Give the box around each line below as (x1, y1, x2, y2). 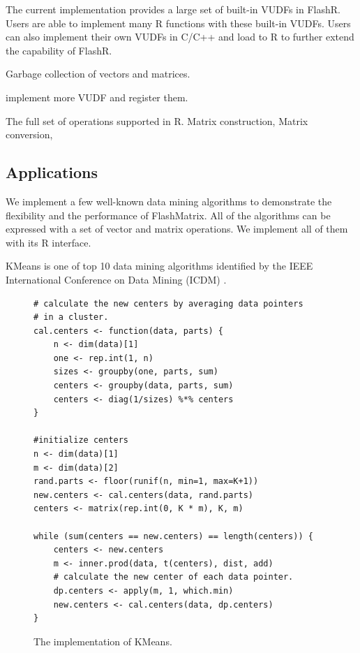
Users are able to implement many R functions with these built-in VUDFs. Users (6, 15, 351, 30)
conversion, (6, 127, 53, 142)
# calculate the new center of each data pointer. (53, 572, 294, 582)
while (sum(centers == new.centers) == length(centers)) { (33, 531, 313, 541)
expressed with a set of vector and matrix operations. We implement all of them (6, 221, 348, 236)
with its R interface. (6, 235, 91, 249)
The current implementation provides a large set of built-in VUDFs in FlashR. (6, 2, 340, 16)
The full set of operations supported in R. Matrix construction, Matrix (6, 113, 308, 128)
